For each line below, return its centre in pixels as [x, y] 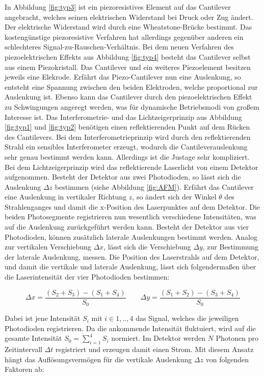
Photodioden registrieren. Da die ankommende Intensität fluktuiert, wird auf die [130, 328]
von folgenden [227, 359]
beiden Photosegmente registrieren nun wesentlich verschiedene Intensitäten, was [130, 217]
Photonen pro [237, 338]
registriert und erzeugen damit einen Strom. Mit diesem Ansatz [155, 349]
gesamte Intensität [33, 338]
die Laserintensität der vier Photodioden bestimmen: [87, 277]
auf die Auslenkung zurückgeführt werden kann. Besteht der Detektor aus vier [127, 227]
